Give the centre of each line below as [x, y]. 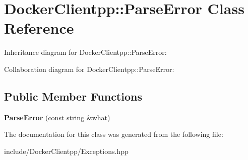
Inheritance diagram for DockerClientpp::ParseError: [85, 52]
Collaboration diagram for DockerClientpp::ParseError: [89, 69]
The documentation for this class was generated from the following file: [114, 134]
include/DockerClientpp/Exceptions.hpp [66, 151]
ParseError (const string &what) [57, 117]
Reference [39, 28]
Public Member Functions [73, 96]
